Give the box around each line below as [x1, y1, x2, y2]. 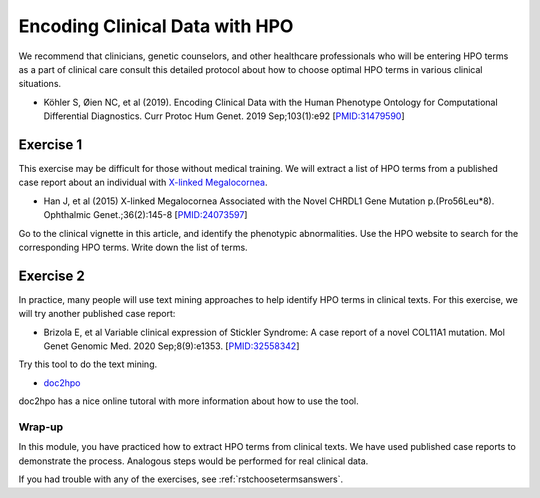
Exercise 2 [18, 267, 85, 284]
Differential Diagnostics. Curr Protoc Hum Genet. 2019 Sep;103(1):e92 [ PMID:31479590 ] [43, 110, 405, 122]
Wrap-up [18, 420, 64, 434]
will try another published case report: [18, 308, 176, 320]
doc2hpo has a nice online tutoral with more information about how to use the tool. [18, 395, 359, 407]
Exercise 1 [18, 136, 83, 153]
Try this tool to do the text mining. [18, 358, 158, 370]
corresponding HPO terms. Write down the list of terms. [18, 241, 249, 253]
